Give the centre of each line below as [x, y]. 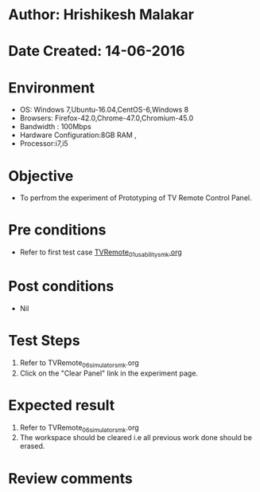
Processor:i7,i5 [44, 144]
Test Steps [45, 341]
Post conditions [61, 287]
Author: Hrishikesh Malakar [101, 15]
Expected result [62, 405]
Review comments [70, 478]
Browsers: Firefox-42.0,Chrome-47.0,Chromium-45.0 [107, 118]
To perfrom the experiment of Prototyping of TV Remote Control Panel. [136, 198]
